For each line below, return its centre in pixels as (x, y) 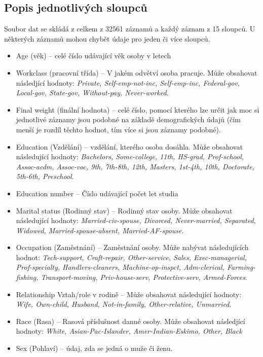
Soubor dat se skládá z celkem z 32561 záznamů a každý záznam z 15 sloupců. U (130, 29)
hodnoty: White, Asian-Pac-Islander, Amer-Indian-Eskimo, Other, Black (129, 331)
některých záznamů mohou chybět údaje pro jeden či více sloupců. (107, 38)
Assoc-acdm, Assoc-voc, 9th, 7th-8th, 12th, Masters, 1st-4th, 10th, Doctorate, (135, 166)
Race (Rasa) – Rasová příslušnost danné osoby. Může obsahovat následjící (130, 321)
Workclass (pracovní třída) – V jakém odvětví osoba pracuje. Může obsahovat (137, 72)
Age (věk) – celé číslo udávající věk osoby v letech (93, 56)
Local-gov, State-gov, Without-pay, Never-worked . (92, 93)
